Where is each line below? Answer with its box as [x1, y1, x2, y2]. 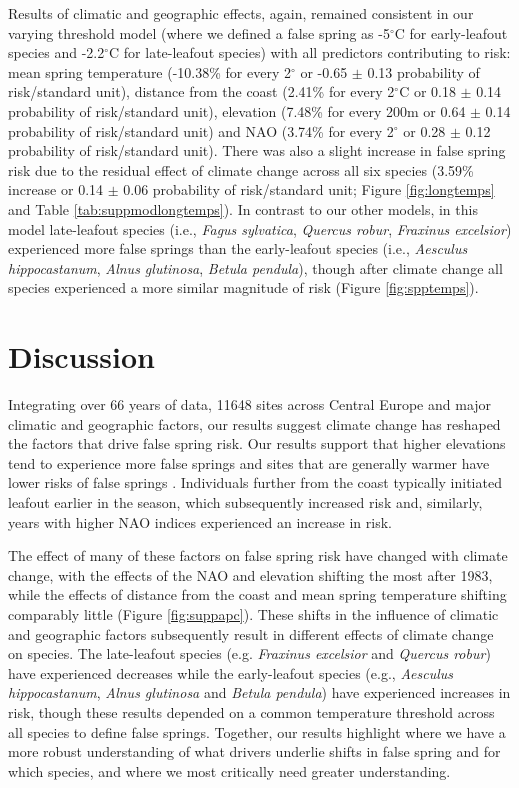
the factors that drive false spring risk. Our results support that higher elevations [8, 433, 506, 454]
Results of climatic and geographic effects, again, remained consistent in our [8, 3, 474, 23]
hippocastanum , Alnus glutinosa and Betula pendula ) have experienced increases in [8, 682, 511, 703]
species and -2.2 [8, 42, 105, 63]
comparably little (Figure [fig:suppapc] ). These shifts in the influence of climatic [8, 603, 499, 624]
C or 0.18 [399, 81, 456, 102]
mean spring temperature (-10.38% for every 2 [8, 61, 291, 82]
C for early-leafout [394, 22, 508, 43]
